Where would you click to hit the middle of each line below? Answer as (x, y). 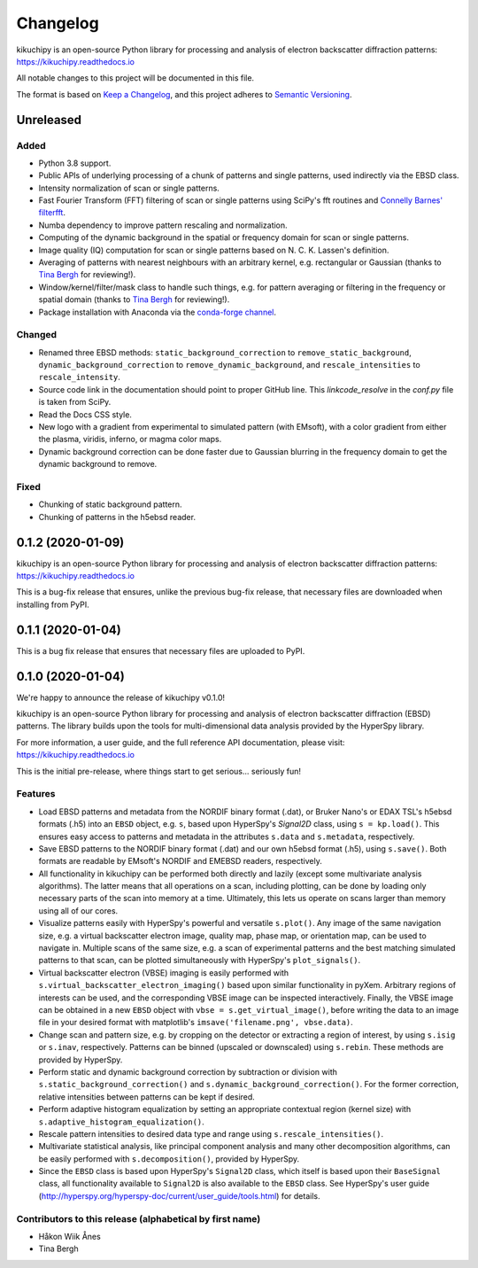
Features (36, 794)
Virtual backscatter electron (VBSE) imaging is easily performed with (164, 972)
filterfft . (52, 213)
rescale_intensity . (80, 377)
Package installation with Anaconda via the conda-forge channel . (158, 312)
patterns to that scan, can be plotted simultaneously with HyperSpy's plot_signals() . (200, 961)
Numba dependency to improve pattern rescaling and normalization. (163, 225)
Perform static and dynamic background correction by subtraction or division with (188, 1071)
